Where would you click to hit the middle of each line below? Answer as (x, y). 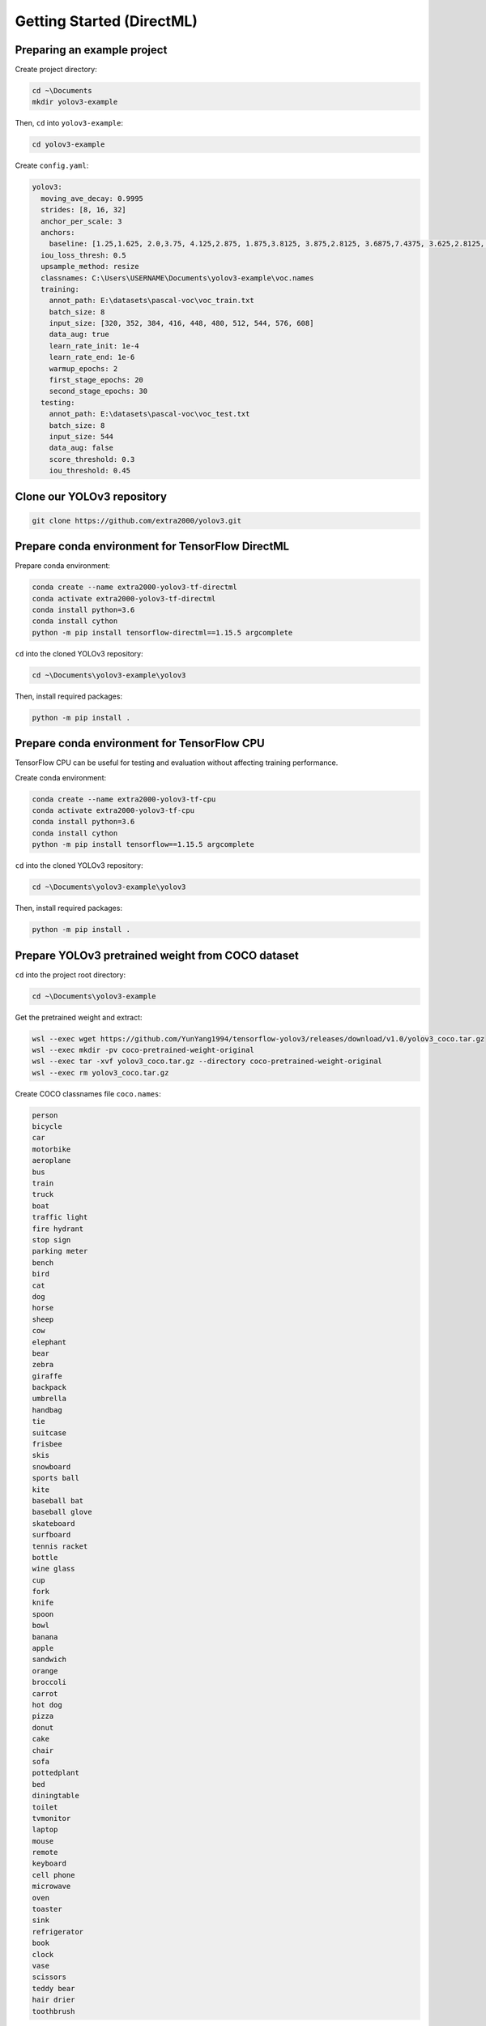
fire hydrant (58, 1229)
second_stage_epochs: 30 (98, 391)
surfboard (51, 1535)
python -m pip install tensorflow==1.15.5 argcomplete (143, 844)
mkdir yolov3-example (75, 102)
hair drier (53, 2000)
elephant (49, 1342)
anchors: (58, 232)
